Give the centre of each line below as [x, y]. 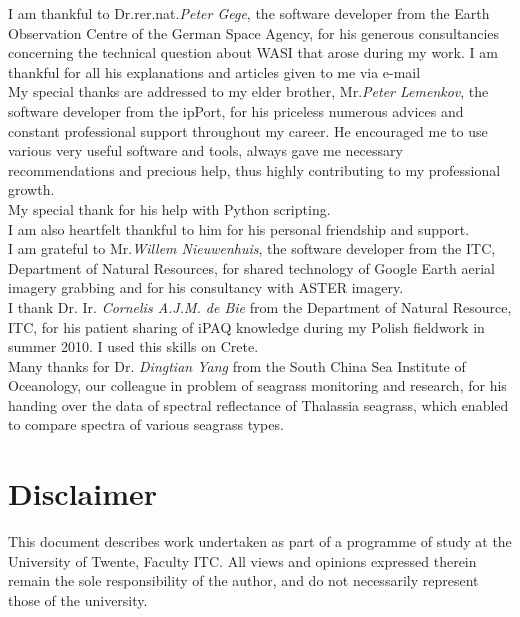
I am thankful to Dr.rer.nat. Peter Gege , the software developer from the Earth [249, 13]
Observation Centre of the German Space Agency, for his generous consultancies [254, 32]
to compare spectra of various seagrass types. [146, 424]
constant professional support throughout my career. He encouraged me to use [248, 130]
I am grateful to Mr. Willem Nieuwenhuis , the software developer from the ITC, [252, 248]
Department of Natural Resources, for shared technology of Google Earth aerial [251, 267]
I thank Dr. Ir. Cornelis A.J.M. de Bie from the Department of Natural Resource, [260, 306]
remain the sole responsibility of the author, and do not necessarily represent [243, 580]
